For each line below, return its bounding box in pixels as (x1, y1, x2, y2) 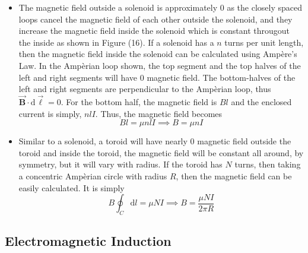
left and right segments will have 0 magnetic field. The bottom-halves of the (18, 71, 296, 83)
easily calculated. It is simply (18, 181, 125, 194)
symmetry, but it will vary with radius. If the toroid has (18, 158, 223, 170)
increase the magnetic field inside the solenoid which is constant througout (18, 24, 290, 37)
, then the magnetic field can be (176, 169, 292, 182)
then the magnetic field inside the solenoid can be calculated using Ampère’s (18, 48, 297, 60)
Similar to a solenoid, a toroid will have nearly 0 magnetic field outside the (18, 135, 291, 147)
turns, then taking (234, 158, 301, 170)
